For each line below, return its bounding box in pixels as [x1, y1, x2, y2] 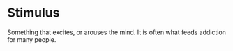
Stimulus [7, 5, 60, 21]
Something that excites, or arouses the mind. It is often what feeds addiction [7, 28, 227, 36]
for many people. [7, 35, 57, 43]
